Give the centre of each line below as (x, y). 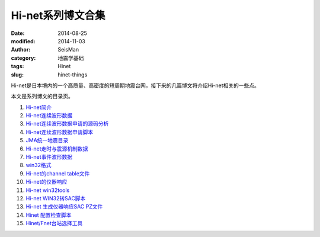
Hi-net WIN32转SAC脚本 (56, 198)
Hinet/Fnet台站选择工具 (54, 223)
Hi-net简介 (39, 107)
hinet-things (73, 75)
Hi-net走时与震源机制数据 (57, 149)
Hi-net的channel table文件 (58, 173)
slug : (17, 75)
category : (23, 58)
